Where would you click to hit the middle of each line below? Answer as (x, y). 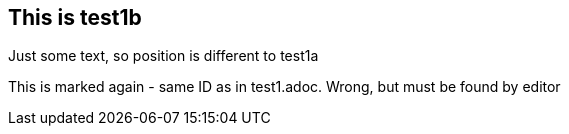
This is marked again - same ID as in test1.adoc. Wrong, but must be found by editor (284, 87)
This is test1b (75, 17)
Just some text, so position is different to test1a (163, 56)
